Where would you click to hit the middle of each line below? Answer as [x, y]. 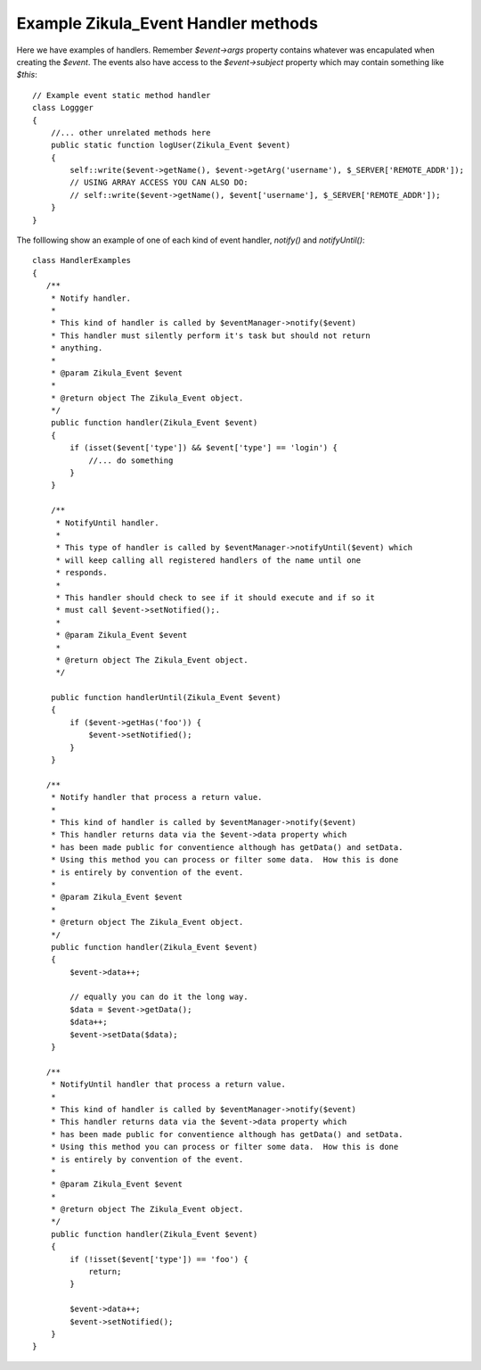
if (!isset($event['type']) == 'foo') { [159, 1259]
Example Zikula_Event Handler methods [167, 23]
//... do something [131, 460]
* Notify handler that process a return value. [156, 797]
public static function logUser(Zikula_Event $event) [171, 145]
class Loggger [63, 108]
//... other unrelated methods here [130, 132]
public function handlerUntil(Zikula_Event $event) [166, 697]
